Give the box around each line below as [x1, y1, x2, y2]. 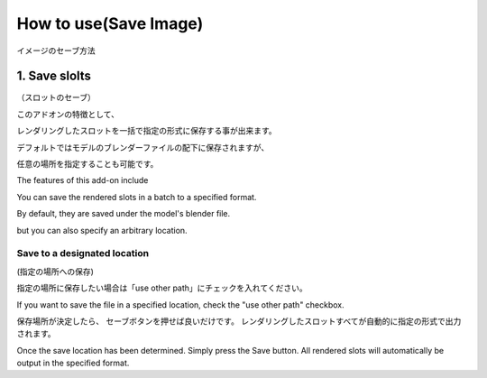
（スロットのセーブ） [16, 92, 96, 103]
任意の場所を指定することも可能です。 [16, 159, 159, 170]
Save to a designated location [16, 247, 149, 260]
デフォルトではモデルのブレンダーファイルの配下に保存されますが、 [16, 142, 270, 152]
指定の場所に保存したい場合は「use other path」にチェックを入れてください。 [16, 282, 308, 293]
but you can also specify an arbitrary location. [16, 225, 188, 235]
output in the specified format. [16, 357, 130, 369]
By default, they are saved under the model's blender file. [16, 208, 231, 219]
